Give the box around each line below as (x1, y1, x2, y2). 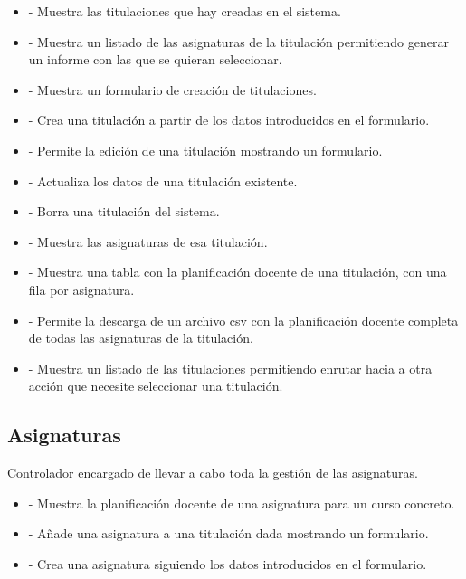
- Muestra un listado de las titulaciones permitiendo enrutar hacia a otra (28, 358, 433, 377)
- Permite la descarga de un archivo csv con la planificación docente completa (28, 310, 459, 329)
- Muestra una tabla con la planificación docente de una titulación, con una (28, 262, 447, 281)
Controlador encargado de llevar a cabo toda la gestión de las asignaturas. (7, 463, 418, 482)
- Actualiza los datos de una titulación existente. (28, 171, 298, 190)
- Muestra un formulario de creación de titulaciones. (28, 80, 317, 99)
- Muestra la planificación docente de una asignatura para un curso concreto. (28, 493, 455, 512)
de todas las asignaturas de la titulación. (28, 328, 253, 347)
